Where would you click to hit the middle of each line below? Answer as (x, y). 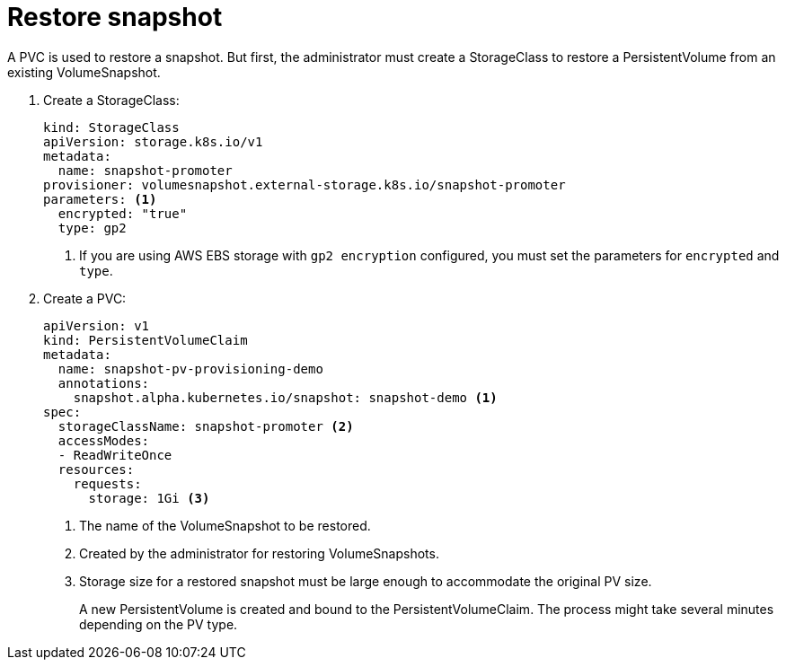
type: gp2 (92, 228)
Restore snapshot (115, 17)
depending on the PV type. (159, 624)
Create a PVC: (85, 298)
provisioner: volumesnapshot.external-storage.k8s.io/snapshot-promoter (305, 184)
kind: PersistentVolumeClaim (146, 340)
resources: (96, 469)
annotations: (104, 383)
